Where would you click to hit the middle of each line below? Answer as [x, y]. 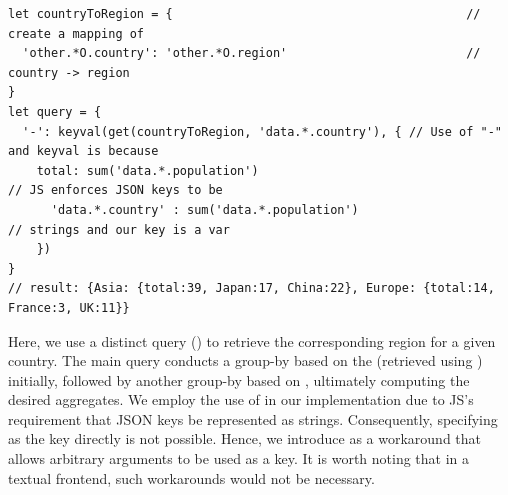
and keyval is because [83, 151]
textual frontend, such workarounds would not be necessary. [191, 477]
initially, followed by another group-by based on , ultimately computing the [239, 379]
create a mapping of [76, 33]
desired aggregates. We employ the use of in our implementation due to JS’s [241, 399]
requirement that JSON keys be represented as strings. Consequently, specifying [253, 418]
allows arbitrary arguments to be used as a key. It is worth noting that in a [239, 458]
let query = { [55, 111]
